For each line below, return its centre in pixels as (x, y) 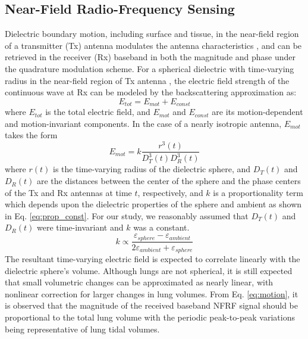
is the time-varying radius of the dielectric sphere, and (152, 169)
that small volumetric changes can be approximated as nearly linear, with (139, 282)
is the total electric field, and (98, 112)
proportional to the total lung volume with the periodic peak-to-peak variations (150, 317)
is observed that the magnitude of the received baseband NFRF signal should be (151, 305)
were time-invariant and (80, 227)
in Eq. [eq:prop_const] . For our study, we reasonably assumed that (127, 215)
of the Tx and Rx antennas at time (68, 192)
